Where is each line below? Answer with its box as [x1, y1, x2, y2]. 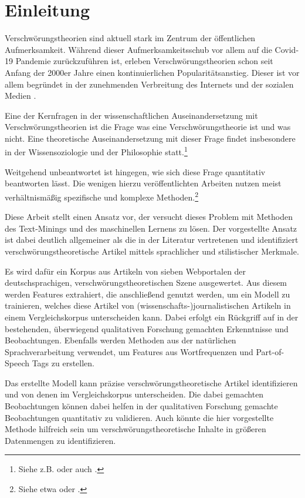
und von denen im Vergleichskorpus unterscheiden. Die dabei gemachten [5, 388, 264, 400]
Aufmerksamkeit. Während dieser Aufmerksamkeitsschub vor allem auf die [5, 43, 272, 55]
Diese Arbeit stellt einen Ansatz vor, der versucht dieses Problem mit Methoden [5, 210, 293, 223]
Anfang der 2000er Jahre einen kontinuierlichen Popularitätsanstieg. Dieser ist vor [5, 66, 300, 78]
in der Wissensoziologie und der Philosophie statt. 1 [5, 144, 188, 158]
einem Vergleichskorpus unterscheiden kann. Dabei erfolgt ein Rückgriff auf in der [5, 310, 299, 323]
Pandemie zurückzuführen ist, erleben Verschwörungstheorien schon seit [15, 55, 273, 67]
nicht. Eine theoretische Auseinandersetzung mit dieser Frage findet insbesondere [5, 132, 296, 144]
